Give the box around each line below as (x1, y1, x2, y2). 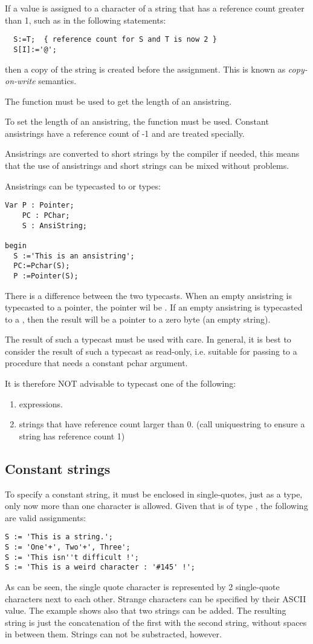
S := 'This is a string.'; (5, 533, 113, 542)
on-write (5, 74, 36, 87)
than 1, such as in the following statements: (5, 13, 166, 26)
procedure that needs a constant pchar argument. (5, 356, 188, 369)
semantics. (38, 74, 77, 87)
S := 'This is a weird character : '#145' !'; (5, 563, 195, 572)
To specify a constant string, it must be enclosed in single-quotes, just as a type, (5, 487, 303, 500)
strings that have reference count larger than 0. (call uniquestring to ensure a (19, 418, 305, 430)
